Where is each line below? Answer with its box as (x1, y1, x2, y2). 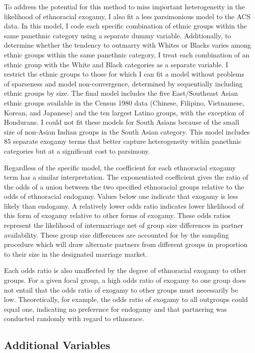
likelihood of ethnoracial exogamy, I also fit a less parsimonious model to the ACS (4, 11, 251, 21)
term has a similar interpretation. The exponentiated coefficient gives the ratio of (4, 172, 249, 182)
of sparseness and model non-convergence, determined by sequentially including (4, 78, 243, 88)
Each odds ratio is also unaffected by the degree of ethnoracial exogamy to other (4, 265, 247, 275)
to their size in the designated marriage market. (4, 248, 147, 259)
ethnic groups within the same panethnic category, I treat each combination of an (4, 49, 250, 59)
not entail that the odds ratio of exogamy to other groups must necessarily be (4, 284, 238, 295)
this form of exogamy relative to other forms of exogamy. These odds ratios (4, 210, 230, 220)
